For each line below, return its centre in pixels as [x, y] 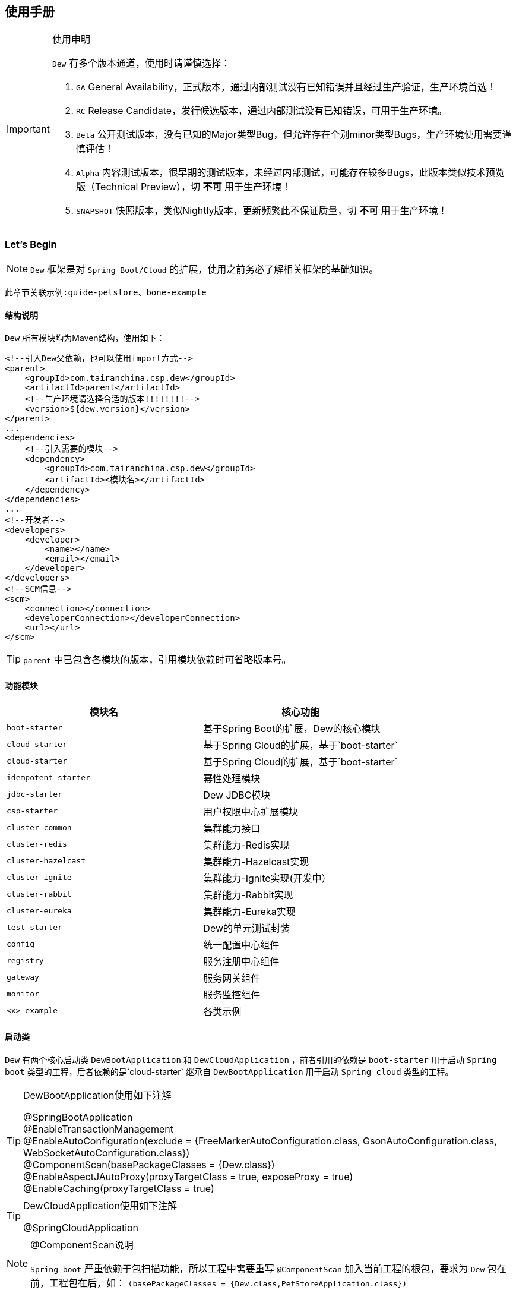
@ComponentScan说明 [82, 1245]
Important [28, 129]
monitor [23, 994]
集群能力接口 [232, 828]
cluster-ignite [39, 878]
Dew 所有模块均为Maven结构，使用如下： [85, 338]
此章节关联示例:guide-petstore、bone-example [106, 293]
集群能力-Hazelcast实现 [256, 861]
